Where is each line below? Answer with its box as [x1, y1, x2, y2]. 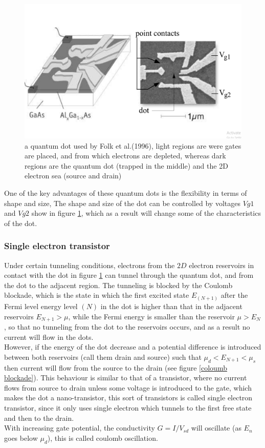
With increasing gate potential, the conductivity [4, 422, 155, 433]
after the [220, 290, 248, 300]
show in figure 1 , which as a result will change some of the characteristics [31, 208, 261, 218]
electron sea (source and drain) [25, 170, 122, 181]
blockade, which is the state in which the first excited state [4, 290, 189, 300]
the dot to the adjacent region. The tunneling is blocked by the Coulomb [4, 279, 233, 290]
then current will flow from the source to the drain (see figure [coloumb [4, 362, 227, 373]
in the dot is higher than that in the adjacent [100, 300, 242, 311]
